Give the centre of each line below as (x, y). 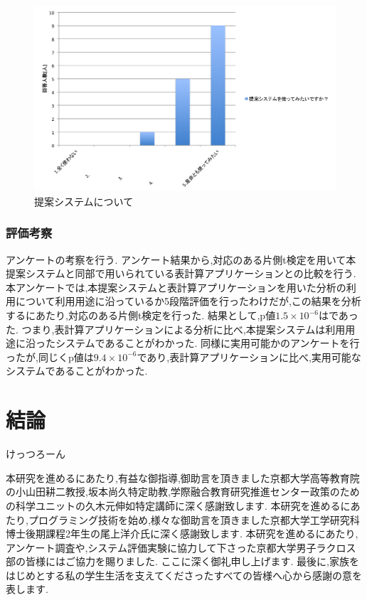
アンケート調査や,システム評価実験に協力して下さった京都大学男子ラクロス (181, 547)
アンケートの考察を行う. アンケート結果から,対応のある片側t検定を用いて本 (181, 259)
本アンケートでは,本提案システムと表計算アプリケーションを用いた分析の (176, 287)
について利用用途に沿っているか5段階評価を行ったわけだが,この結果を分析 (188, 301)
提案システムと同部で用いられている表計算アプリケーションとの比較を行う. (181, 273)
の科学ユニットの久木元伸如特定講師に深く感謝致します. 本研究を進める (173, 505)
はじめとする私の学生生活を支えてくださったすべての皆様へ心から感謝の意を (184, 575)
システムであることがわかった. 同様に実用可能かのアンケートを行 (207, 343)
